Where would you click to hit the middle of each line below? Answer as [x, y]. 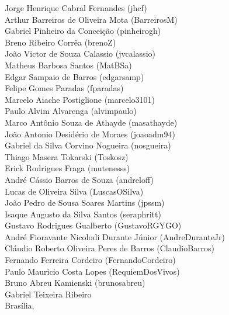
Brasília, [20, 305]
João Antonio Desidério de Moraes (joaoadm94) [90, 134]
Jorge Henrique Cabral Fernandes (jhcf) [76, 8]
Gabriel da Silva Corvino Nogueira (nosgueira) [88, 145]
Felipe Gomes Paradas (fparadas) [64, 88]
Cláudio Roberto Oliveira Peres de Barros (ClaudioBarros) [110, 248]
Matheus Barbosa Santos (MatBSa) [68, 65]
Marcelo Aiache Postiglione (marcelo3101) [80, 99]
